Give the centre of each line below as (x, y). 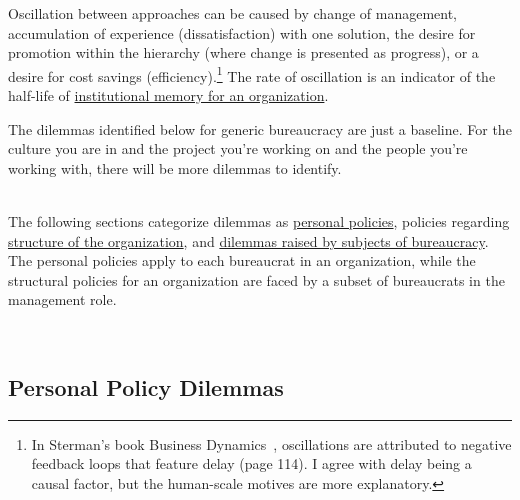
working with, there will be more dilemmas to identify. (175, 167)
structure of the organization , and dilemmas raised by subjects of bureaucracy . (248, 240)
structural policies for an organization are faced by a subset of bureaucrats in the (256, 279)
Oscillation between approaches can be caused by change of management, (233, 13)
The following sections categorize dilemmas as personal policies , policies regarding (259, 221)
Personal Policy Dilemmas (146, 386)
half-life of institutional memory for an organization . (168, 95)
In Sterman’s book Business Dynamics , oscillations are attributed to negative (271, 443)
